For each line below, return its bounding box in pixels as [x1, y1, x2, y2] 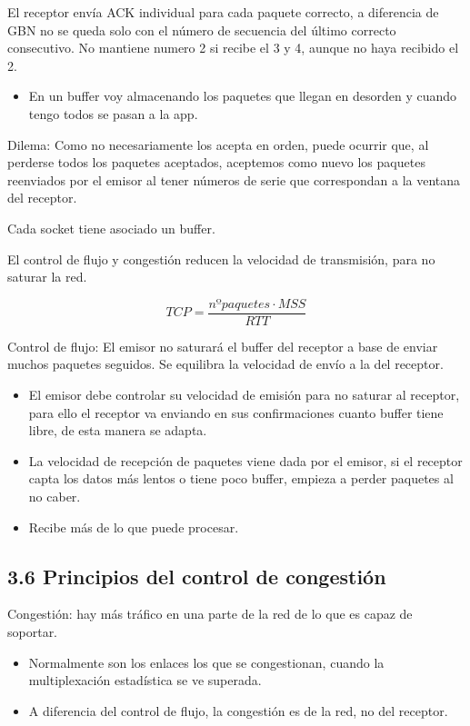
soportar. [7, 622, 58, 641]
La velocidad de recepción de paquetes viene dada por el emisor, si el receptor [28, 451, 463, 470]
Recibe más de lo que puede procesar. [28, 517, 239, 536]
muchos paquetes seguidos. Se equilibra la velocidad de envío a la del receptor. [7, 354, 444, 373]
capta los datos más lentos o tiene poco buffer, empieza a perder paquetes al [28, 469, 454, 488]
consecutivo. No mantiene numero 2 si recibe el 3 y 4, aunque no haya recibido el [7, 38, 459, 57]
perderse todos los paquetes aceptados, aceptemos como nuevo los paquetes [7, 153, 425, 172]
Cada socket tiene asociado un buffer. [7, 218, 215, 237]
